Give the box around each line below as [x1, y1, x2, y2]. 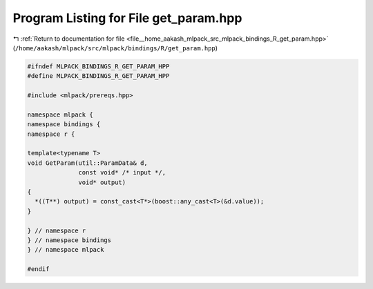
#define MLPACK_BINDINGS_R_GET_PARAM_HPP [27, 72, 170, 80]
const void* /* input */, [78, 169, 166, 177]
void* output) [78, 178, 126, 186]
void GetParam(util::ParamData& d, [27, 159, 148, 167]
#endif [27, 266, 50, 273]
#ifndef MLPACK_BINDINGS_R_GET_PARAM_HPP [27, 62, 170, 70]
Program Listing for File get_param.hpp [12, 10, 242, 26]
